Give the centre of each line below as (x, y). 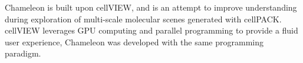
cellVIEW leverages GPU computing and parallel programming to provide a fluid (151, 30)
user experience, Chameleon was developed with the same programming (134, 42)
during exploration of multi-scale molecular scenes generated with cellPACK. (143, 19)
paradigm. (23, 53)
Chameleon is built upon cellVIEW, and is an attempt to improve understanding (151, 7)
